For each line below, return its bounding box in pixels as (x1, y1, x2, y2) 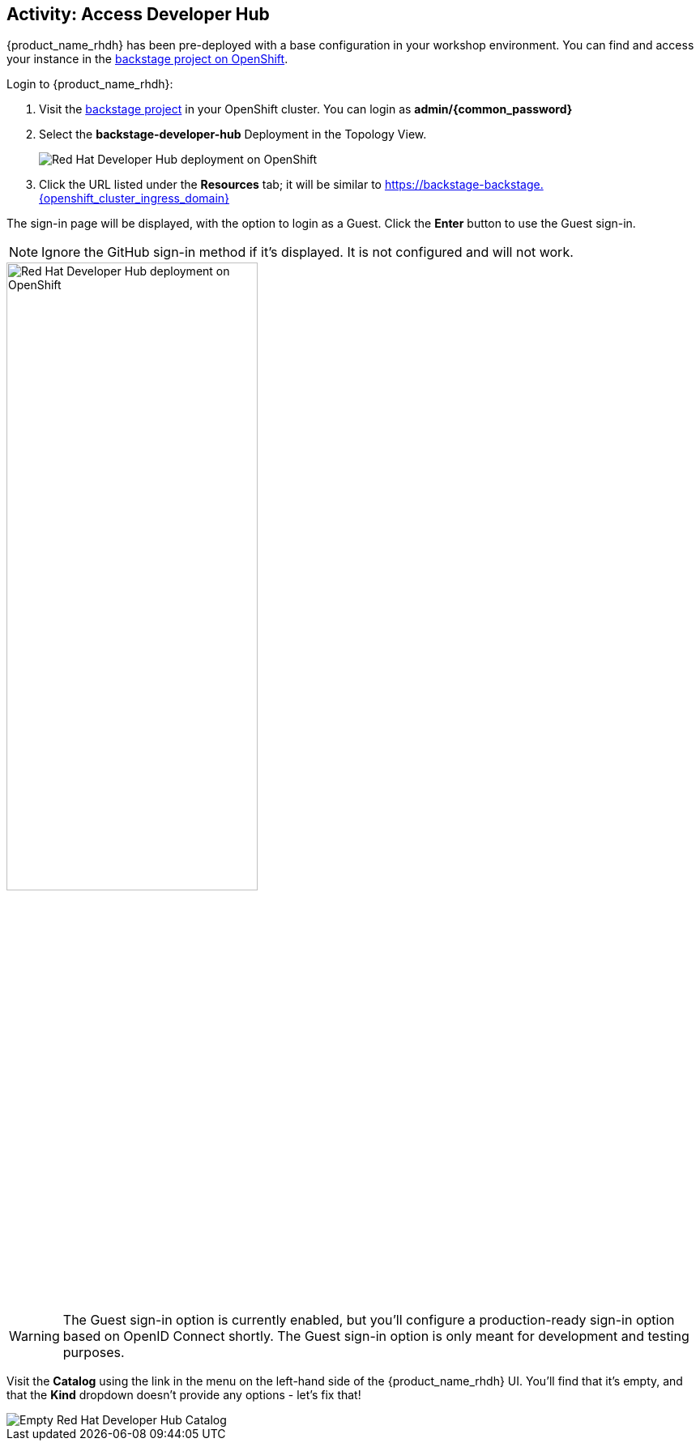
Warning (9, 1327, 60, 1344)
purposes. (62, 1343, 125, 1360)
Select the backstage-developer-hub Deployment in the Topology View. (39, 127, 427, 142)
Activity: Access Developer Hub (6, 4, 270, 24)
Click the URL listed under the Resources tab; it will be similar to (39, 177, 382, 192)
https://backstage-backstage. (384, 177, 544, 192)
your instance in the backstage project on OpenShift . (6, 52, 288, 66)
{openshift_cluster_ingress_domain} (39, 191, 230, 206)
